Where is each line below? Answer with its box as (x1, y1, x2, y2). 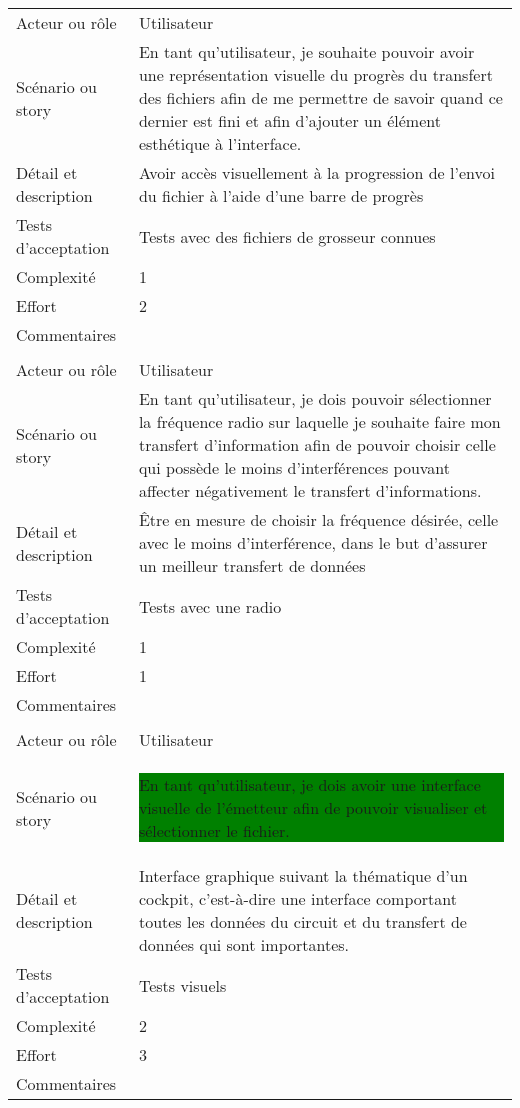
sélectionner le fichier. (138, 819, 290, 842)
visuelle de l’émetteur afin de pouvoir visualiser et (138, 796, 488, 819)
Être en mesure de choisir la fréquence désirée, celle (138, 508, 499, 531)
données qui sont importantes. (138, 933, 350, 956)
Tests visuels (138, 973, 227, 997)
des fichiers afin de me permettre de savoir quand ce (138, 86, 503, 109)
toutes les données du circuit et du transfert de (138, 910, 467, 933)
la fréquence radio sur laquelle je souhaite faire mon (138, 410, 501, 433)
